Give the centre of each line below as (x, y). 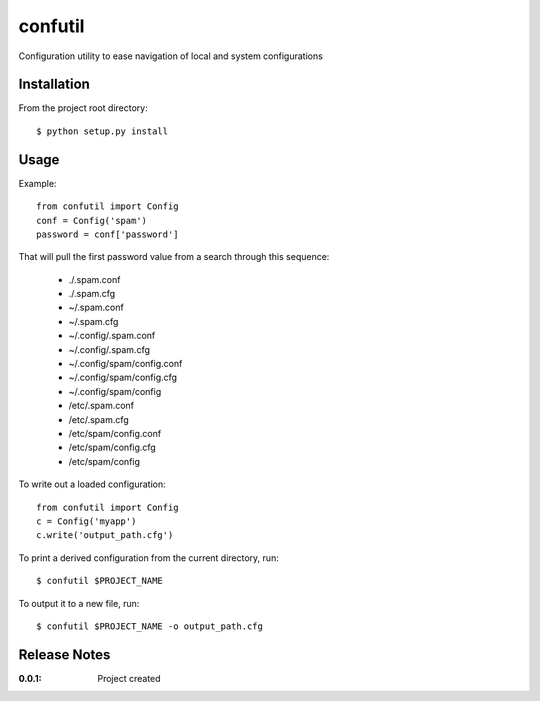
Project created (129, 678)
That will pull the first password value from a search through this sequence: (174, 257)
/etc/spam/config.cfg (112, 447)
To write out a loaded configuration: (92, 484)
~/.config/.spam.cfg (109, 349)
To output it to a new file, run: (79, 603)
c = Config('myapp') (86, 521)
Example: (37, 183)
